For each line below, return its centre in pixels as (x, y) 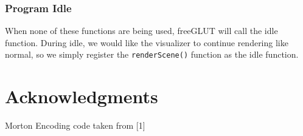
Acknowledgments (82, 96)
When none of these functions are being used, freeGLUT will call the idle (141, 31)
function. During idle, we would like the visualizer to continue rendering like (147, 42)
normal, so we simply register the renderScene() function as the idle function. (152, 54)
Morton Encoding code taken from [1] (75, 125)
